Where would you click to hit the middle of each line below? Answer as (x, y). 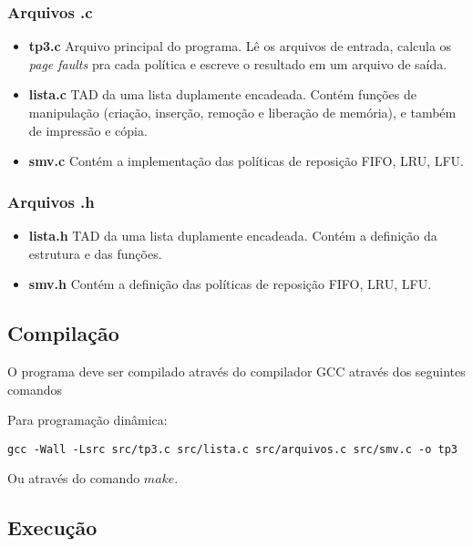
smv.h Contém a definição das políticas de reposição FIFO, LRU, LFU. (230, 284)
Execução (52, 527)
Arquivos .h (51, 201)
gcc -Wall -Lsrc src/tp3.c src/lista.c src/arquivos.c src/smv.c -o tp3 (232, 449)
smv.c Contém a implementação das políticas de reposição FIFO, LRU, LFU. (246, 161)
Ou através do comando (74, 478)
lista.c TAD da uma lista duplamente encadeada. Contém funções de (222, 94)
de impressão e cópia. (88, 130)
